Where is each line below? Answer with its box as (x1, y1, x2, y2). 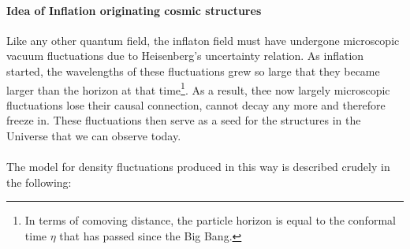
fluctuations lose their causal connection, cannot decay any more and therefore (6, 96, 386, 113)
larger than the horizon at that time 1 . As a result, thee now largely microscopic (6, 79, 390, 98)
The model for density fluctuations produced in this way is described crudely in (6, 158, 390, 175)
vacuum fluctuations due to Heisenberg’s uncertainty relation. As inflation (6, 47, 364, 64)
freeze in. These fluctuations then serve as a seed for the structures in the (6, 112, 361, 128)
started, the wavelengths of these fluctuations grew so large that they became (6, 62, 380, 79)
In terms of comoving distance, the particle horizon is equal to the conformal (24, 212, 396, 229)
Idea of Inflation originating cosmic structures (6, 2, 262, 18)
